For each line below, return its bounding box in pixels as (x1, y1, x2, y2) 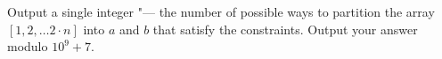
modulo (7, 37, 48, 55)
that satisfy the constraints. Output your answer (152, 19, 418, 38)
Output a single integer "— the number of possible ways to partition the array (7, 3, 435, 20)
